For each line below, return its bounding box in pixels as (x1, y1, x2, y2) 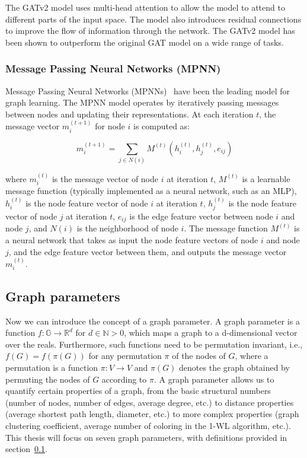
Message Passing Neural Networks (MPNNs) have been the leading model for (5, 84, 290, 97)
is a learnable (242, 172, 290, 185)
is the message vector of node (52, 172, 159, 185)
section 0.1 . (5, 443, 47, 455)
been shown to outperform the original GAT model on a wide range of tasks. (5, 36, 284, 48)
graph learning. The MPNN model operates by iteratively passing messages (5, 96, 279, 109)
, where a (235, 349, 268, 362)
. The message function (184, 222, 268, 234)
